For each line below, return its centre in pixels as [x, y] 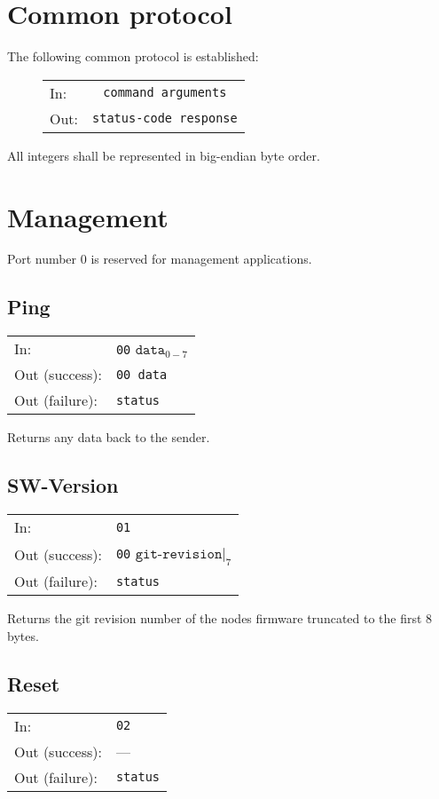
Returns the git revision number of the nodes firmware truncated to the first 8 [220, 618]
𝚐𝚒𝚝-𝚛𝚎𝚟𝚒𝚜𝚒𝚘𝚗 [179, 554]
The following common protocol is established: [133, 56]
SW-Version [63, 485]
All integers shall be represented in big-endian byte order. [164, 155]
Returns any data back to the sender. [109, 437]
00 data [141, 374]
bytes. [23, 635]
